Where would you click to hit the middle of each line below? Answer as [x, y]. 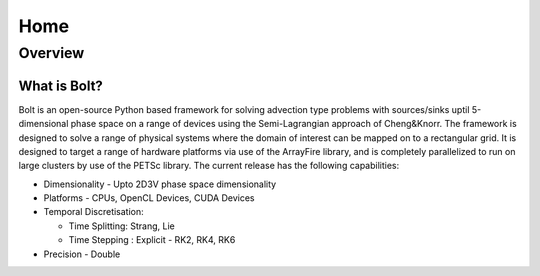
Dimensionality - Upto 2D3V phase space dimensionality [160, 184]
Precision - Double [82, 254]
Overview [51, 53]
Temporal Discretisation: [93, 212]
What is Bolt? [61, 85]
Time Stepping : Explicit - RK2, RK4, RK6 [152, 240]
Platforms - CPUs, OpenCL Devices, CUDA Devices [149, 198]
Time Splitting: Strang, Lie [121, 226]
